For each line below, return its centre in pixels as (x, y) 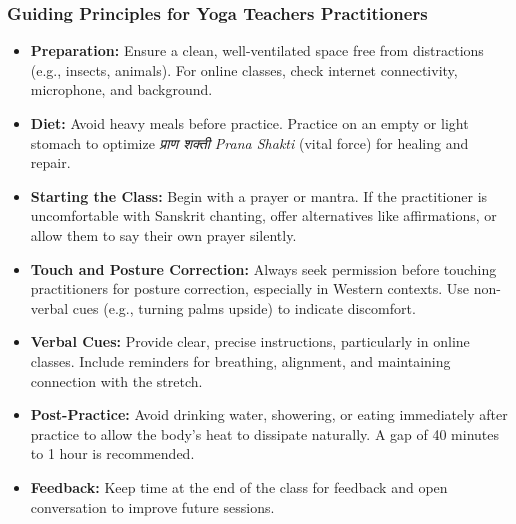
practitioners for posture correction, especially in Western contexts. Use (250, 288)
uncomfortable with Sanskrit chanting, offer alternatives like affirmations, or (263, 215)
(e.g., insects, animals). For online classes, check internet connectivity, (244, 69)
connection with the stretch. (116, 380)
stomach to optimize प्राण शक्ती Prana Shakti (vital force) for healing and (249, 142)
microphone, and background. (121, 89)
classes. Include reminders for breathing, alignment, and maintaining (240, 360)
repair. (50, 162)
